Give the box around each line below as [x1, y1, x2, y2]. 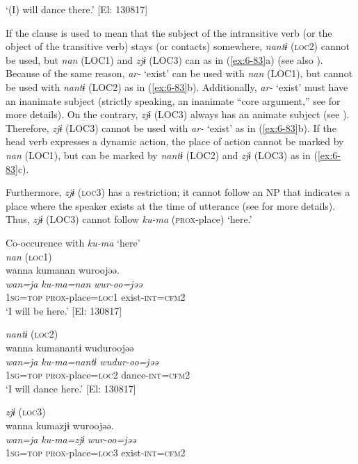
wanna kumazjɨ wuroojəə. [6, 418, 114, 433]
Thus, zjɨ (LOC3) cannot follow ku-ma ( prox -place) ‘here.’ [6, 212, 252, 226]
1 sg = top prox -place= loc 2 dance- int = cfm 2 [6, 367, 190, 382]
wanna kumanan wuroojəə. [6, 263, 120, 277]
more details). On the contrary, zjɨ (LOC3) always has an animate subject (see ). [6, 107, 350, 122]
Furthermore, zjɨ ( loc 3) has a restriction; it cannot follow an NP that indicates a [6, 185, 350, 199]
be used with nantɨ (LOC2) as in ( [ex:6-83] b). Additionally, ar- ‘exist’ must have [6, 79, 348, 94]
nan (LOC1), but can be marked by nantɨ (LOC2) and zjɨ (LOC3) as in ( [6, 147, 318, 162]
